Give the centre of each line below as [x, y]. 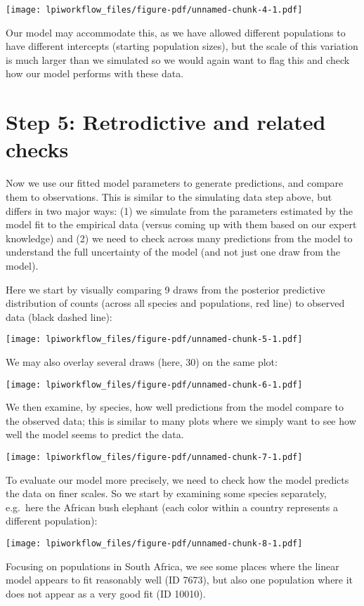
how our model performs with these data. [95, 73]
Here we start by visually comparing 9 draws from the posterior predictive [165, 289]
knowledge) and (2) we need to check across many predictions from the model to [179, 238]
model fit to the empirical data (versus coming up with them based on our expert [181, 224]
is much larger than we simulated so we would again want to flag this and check [178, 59]
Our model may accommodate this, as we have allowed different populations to [176, 32]
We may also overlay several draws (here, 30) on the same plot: [142, 361]
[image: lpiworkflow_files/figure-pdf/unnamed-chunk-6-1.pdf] [154, 384]
